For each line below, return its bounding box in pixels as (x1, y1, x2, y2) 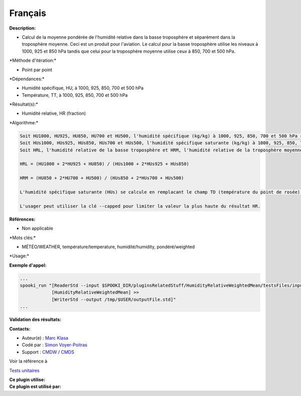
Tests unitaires (9, 367, 40, 373)
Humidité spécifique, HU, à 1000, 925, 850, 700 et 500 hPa (22, 85, 144, 91)
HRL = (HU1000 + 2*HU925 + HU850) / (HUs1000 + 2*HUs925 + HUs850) (20, 161, 190, 167)
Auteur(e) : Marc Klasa (22, 335, 69, 341)
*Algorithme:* (9, 119, 39, 125)
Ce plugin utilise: (9, 376, 46, 382)
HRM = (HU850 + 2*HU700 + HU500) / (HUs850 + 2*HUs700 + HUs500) (20, 175, 184, 181)
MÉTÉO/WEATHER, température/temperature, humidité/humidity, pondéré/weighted (22, 244, 195, 250)
